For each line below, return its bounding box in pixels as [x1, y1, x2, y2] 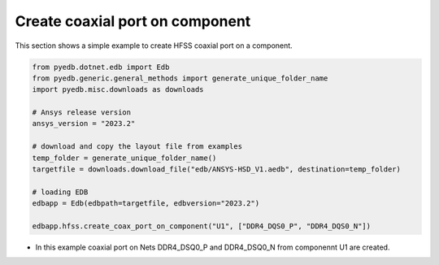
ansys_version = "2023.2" [32, 119, 136, 128]
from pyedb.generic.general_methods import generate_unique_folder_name [32, 73, 328, 83]
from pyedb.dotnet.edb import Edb [32, 62, 170, 72]
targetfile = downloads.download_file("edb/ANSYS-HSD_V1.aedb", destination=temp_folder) [32, 165, 402, 174]
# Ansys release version [32, 108, 132, 117]
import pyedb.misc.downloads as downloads [32, 85, 204, 94]
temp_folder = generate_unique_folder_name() [32, 153, 217, 163]
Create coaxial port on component [15, 12, 251, 30]
